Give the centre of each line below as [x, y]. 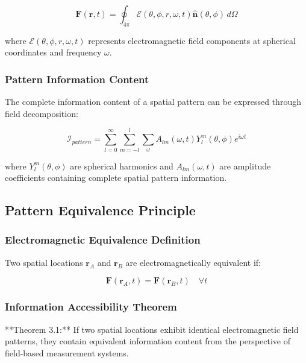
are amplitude [245, 166]
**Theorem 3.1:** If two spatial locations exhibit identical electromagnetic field [152, 329]
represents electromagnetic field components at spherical [192, 40]
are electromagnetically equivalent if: [193, 262]
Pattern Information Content [77, 79]
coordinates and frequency [53, 52]
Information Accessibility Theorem [91, 307]
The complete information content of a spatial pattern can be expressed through [153, 102]
